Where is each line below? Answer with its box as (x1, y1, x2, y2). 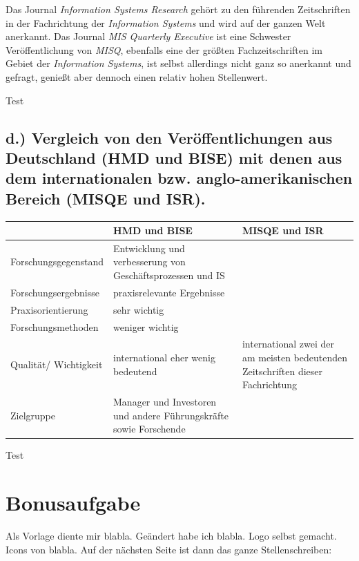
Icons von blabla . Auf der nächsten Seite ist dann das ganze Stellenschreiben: (6, 542, 332, 556)
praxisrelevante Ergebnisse (113, 285, 225, 299)
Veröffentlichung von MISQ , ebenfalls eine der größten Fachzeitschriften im (6, 42, 323, 57)
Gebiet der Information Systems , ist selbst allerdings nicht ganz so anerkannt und (6, 56, 351, 70)
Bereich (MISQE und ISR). (6, 187, 206, 209)
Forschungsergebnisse (10, 285, 99, 299)
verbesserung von (113, 254, 186, 269)
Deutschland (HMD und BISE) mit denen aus (6, 146, 342, 168)
